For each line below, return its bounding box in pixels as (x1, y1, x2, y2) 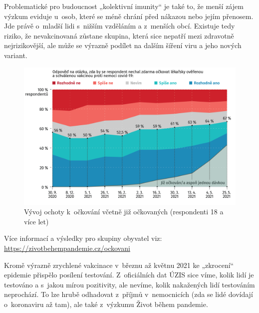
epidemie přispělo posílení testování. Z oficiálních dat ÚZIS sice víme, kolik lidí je (4, 269, 254, 280)
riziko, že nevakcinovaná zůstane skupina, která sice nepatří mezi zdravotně (4, 30, 234, 41)
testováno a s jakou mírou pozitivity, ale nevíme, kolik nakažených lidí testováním (4, 279, 255, 289)
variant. (4, 50, 27, 60)
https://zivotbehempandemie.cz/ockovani (4, 243, 130, 253)
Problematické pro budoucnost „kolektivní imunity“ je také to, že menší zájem (4, 1, 244, 11)
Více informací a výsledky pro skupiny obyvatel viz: (4, 233, 162, 243)
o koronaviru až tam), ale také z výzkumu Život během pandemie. (4, 299, 208, 309)
